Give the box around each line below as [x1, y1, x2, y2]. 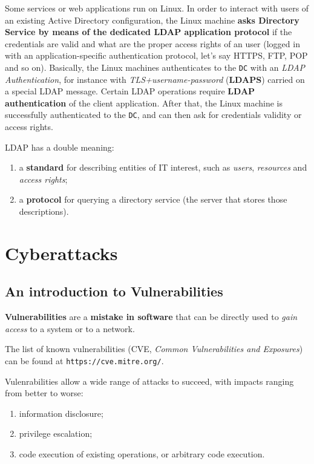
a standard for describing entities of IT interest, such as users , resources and [19, 161, 307, 174]
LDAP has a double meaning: [5, 140, 114, 153]
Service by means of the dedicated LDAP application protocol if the [5, 25, 292, 38]
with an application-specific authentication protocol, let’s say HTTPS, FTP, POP [5, 49, 308, 62]
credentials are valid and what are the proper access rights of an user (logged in [5, 37, 300, 50]
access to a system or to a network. [5, 322, 135, 335]
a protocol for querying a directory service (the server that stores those [19, 193, 287, 206]
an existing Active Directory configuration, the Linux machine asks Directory [5, 13, 299, 26]
